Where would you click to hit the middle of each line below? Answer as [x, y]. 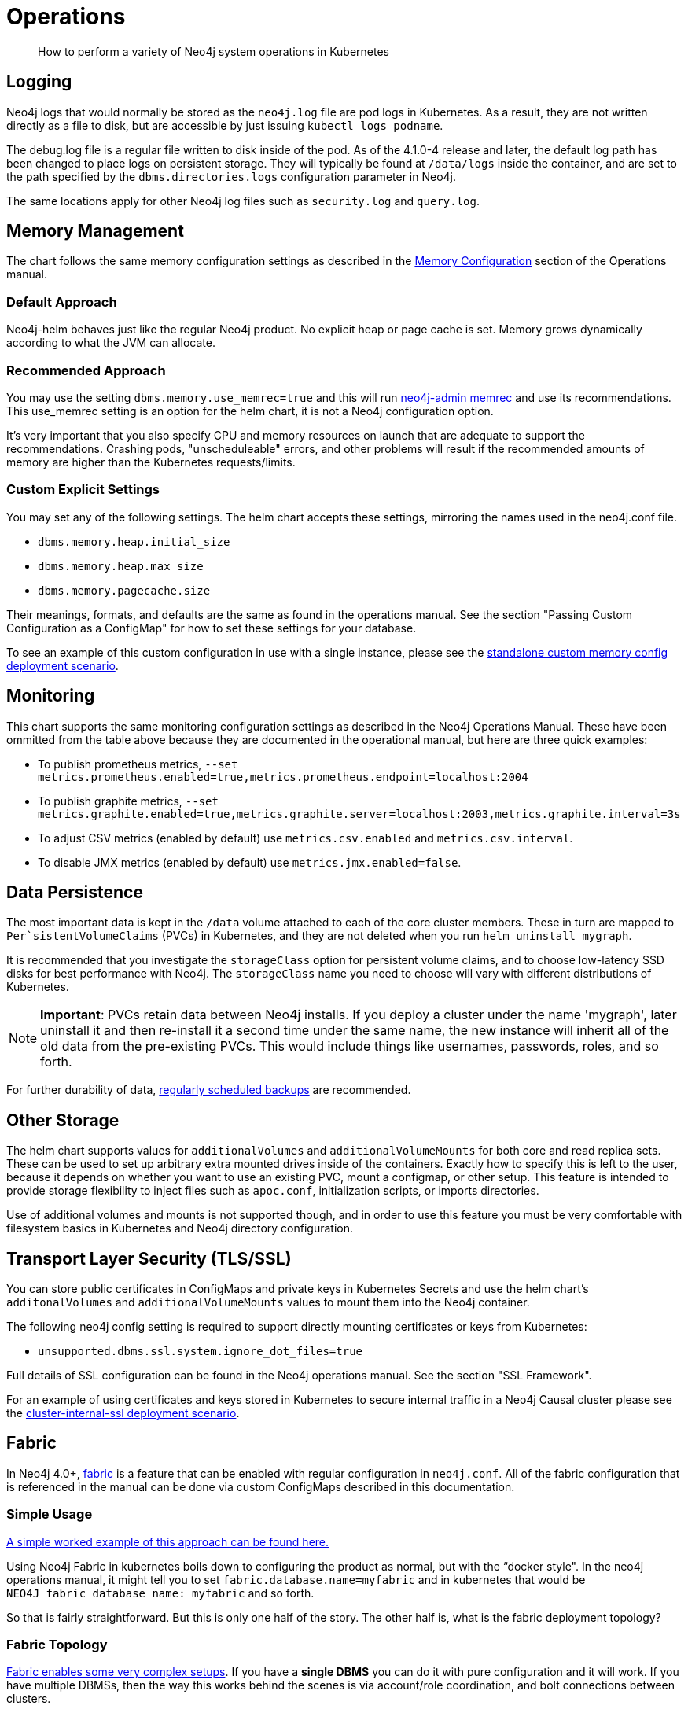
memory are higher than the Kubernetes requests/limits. [151, 462]
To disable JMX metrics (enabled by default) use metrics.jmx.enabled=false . [250, 862]
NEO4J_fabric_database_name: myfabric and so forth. [160, 1593]
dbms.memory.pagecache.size [124, 590]
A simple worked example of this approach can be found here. [168, 1541]
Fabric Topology [57, 1645]
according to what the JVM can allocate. [111, 343]
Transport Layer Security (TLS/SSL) [149, 1258]
